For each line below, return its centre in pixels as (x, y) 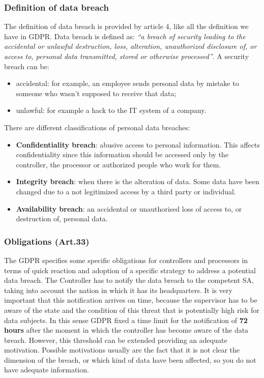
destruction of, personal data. (62, 219)
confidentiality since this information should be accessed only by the (122, 154)
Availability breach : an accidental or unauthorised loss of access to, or (129, 208)
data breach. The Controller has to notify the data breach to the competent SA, (129, 280)
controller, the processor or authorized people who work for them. (119, 164)
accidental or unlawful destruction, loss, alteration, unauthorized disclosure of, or (130, 46)
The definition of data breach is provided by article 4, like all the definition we (126, 26)
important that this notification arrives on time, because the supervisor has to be (131, 300)
